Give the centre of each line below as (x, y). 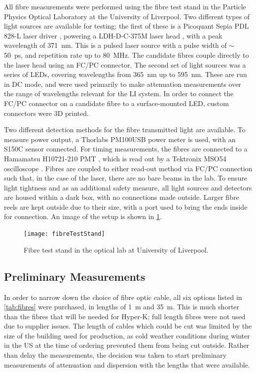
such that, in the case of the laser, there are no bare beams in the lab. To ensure (126, 178)
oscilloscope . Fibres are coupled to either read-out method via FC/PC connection (128, 168)
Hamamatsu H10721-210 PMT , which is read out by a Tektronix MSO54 (115, 158)
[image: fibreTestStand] (64, 234)
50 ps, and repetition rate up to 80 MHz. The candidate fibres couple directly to (127, 55)
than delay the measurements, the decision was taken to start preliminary (115, 355)
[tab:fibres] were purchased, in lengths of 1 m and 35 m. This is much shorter (122, 307)
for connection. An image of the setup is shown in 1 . (83, 216)
